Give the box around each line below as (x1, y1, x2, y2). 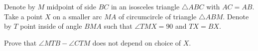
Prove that (4, 37, 37, 48)
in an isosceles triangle (111, 1, 180, 11)
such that (104, 21, 132, 31)
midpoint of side (46, 1, 96, 11)
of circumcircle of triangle (118, 11, 197, 21)
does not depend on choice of (92, 37, 181, 48)
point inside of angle (20, 21, 82, 31)
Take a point (4, 11, 43, 21)
